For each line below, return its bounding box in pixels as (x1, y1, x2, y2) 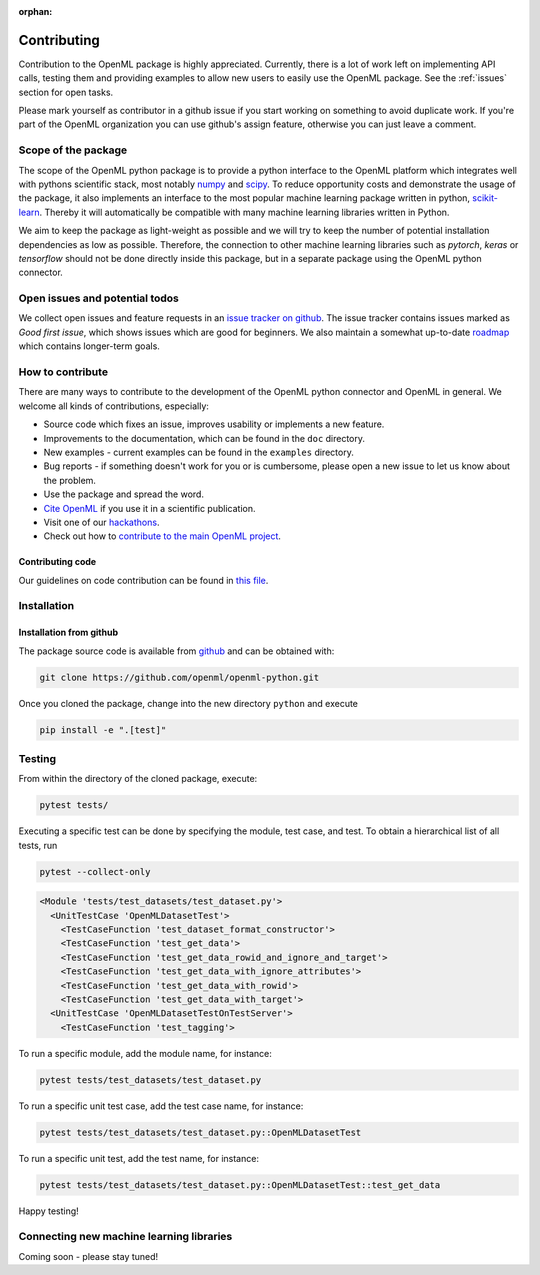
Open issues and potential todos (18, 291, 180, 305)
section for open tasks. (18, 86, 114, 98)
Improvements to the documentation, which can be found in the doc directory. (43, 432, 365, 444)
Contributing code (18, 556, 97, 568)
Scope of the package (18, 143, 128, 157)
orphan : (18, 6, 53, 17)
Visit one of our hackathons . (43, 516, 160, 528)
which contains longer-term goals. (18, 340, 160, 352)
